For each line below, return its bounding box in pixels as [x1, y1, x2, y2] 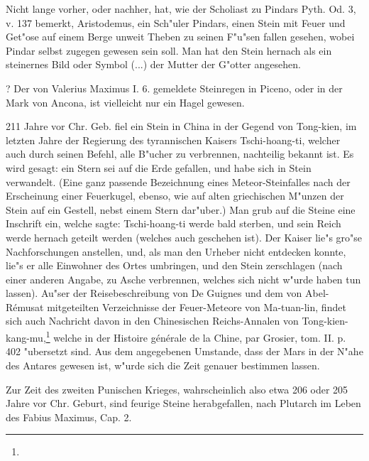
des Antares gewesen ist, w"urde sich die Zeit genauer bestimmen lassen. [6, 357, 320, 372]
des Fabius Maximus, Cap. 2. [6, 409, 132, 424]
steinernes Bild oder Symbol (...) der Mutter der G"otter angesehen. [6, 57, 301, 72]
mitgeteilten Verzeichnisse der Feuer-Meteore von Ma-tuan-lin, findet [47, 299, 346, 314]
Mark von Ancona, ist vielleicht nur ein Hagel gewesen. [6, 94, 245, 109]
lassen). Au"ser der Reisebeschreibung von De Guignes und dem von [6, 286, 302, 300]
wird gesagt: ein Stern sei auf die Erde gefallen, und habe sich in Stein [6, 160, 312, 175]
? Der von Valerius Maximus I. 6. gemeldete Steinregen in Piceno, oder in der [6, 80, 343, 95]
